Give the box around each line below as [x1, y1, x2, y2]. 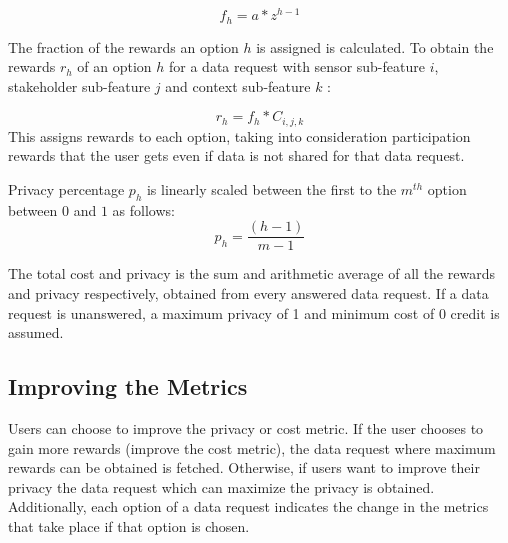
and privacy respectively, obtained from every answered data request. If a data [8, 283, 489, 303]
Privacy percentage [8, 178, 125, 199]
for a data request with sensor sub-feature [169, 56, 425, 77]
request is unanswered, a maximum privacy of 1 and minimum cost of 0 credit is [8, 302, 500, 323]
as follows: [112, 199, 175, 220]
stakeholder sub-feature [8, 75, 151, 96]
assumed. [8, 322, 64, 343]
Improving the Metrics [8, 371, 248, 402]
